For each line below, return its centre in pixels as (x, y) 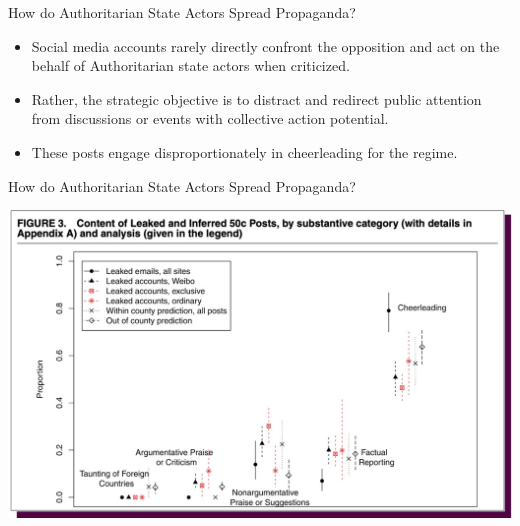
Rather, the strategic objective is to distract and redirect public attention (256, 98)
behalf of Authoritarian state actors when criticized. (190, 65)
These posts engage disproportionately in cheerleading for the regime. (244, 151)
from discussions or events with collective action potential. (210, 118)
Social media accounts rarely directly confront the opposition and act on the (265, 45)
